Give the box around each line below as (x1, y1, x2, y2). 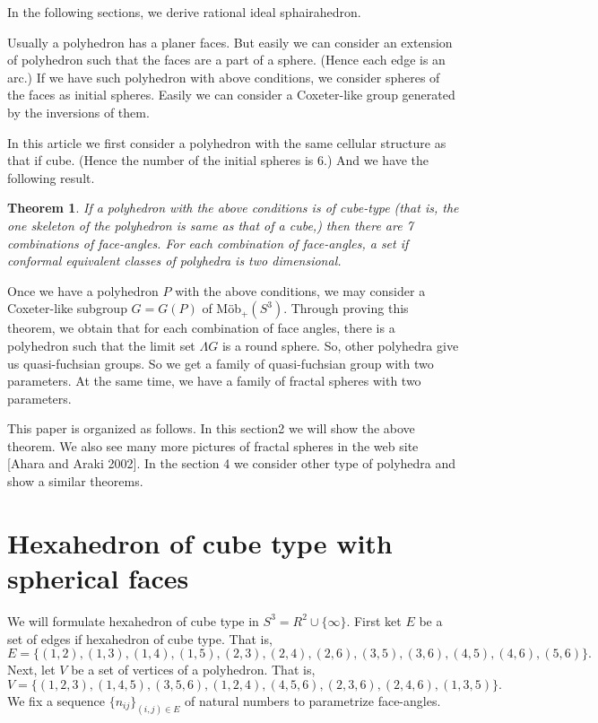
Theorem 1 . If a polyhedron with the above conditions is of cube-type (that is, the (7, 198, 459, 217)
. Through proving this (283, 299, 409, 318)
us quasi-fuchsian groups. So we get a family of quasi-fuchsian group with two (7, 353, 434, 372)
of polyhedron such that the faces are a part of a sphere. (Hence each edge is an (7, 50, 446, 69)
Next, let (7, 660, 56, 679)
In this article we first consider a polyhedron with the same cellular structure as (7, 133, 446, 152)
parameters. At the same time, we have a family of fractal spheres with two (7, 371, 421, 390)
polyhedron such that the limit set (7, 335, 195, 354)
